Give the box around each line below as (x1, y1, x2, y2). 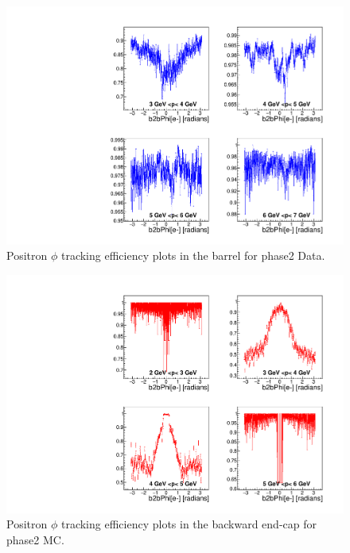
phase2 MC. (6, 531, 64, 547)
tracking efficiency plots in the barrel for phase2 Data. (60, 247, 325, 264)
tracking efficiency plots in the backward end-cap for (60, 516, 317, 532)
